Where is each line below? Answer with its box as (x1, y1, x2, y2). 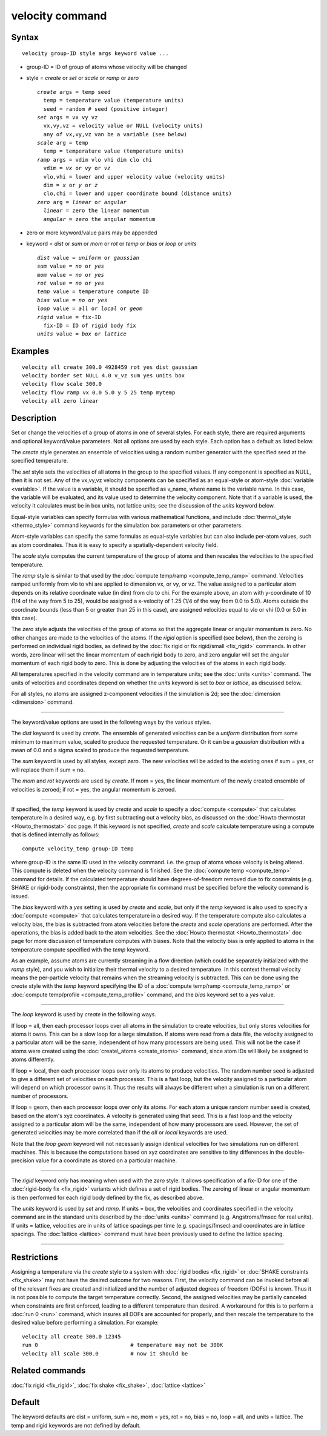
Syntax (11, 32, 39, 42)
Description (11, 413, 57, 423)
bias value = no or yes (37, 297, 108, 303)
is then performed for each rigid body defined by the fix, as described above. (11, 1194, 204, 1201)
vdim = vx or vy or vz (43, 165, 111, 172)
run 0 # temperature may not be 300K (22, 1342, 223, 1349)
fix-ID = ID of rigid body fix (43, 322, 136, 329)
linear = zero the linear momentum (43, 207, 150, 214)
